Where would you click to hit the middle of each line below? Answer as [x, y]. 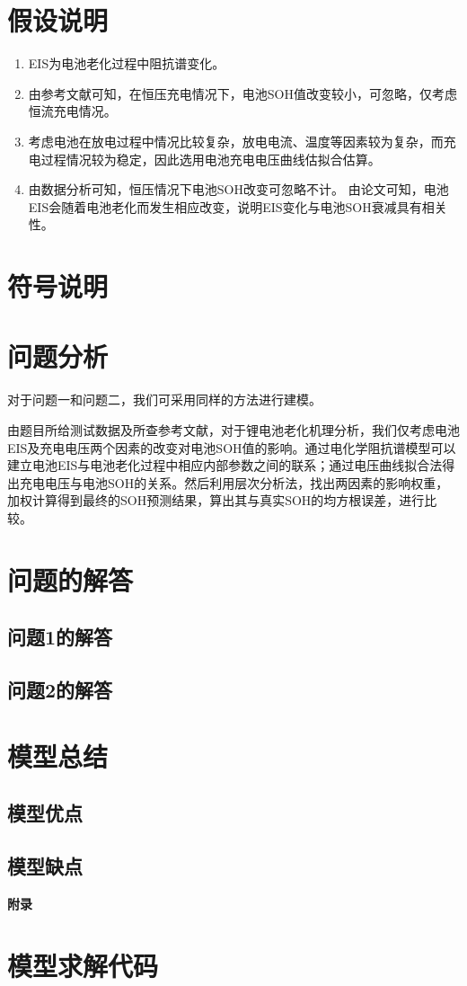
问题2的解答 [60, 690]
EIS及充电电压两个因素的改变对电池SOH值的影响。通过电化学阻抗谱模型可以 [232, 447]
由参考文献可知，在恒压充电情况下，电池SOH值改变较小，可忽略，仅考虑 [242, 93]
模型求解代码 [83, 965]
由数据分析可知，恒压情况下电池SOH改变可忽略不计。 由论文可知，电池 [238, 189]
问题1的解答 [60, 637]
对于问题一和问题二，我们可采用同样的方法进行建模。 [164, 400]
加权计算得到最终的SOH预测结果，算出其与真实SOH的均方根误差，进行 [216, 500]
